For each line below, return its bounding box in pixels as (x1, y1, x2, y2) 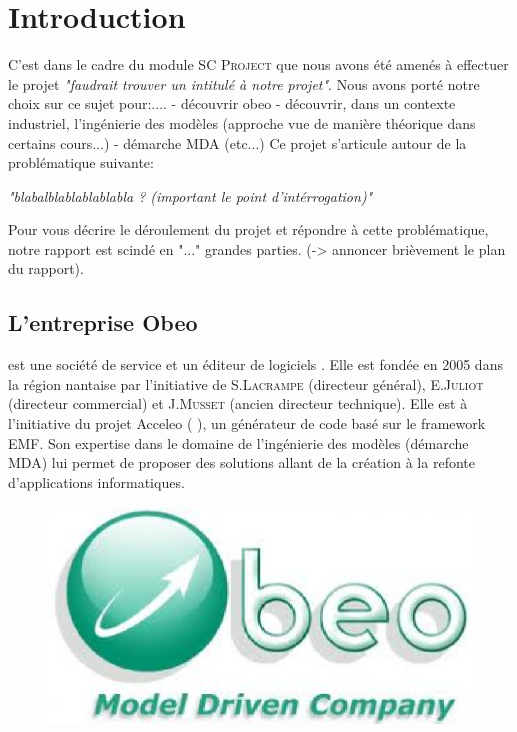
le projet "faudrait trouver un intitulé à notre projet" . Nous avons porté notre (8, 73, 480, 94)
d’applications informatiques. (8, 471, 185, 492)
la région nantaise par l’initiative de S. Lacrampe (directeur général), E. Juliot (8, 373, 484, 394)
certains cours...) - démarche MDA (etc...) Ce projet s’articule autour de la (8, 132, 467, 153)
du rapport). (8, 258, 84, 279)
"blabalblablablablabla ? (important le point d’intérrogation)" (8, 185, 373, 206)
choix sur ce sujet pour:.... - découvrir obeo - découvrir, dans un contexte (8, 93, 456, 114)
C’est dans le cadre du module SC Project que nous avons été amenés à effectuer (8, 54, 509, 75)
